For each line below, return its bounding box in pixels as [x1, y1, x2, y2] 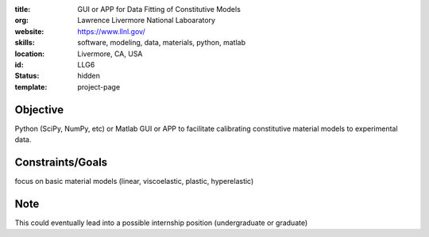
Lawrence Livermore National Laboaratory [77, 16, 216, 25]
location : [14, 48, 45, 59]
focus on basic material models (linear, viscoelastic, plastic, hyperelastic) [14, 176, 254, 185]
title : [14, 5, 31, 13]
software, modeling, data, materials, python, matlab [77, 38, 246, 48]
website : [14, 26, 44, 36]
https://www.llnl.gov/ [77, 26, 146, 36]
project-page [77, 82, 121, 91]
